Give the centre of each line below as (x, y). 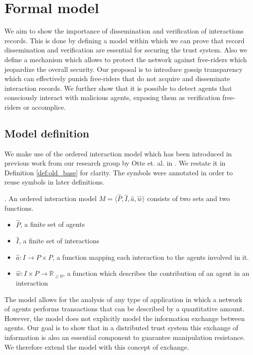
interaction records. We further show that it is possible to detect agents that (118, 88)
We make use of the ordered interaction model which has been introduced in (118, 153)
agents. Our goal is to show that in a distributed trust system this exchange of (121, 328)
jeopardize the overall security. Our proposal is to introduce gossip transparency (124, 69)
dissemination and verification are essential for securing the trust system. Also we (126, 50)
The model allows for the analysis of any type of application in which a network (124, 299)
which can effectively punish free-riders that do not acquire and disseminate (117, 78)
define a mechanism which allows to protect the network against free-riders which (126, 59)
